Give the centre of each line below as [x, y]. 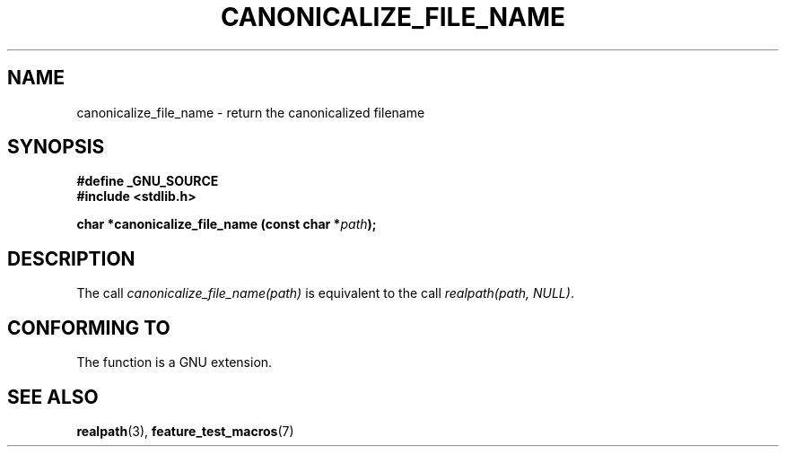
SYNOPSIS [56, 147]
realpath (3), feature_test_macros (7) [185, 431]
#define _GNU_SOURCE [148, 181]
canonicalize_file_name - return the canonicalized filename [251, 112]
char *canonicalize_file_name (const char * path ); [227, 224]
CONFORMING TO [89, 327]
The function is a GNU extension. [175, 362]
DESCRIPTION [71, 258]
